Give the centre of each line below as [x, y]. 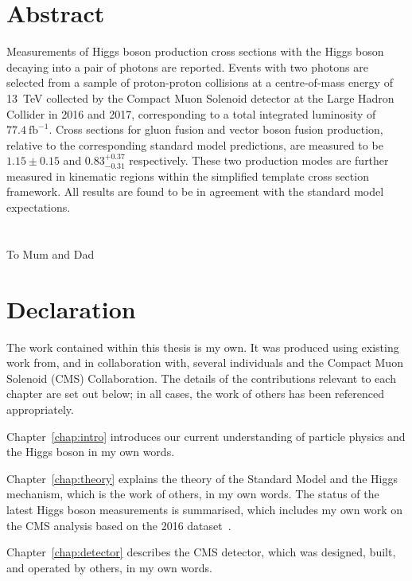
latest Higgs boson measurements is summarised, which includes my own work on [205, 509]
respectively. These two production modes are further [259, 160]
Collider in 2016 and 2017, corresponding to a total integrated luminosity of [191, 113]
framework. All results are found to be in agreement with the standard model [195, 191]
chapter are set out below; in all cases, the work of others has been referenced [196, 394]
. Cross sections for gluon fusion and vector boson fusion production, [216, 129]
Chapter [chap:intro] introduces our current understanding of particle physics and [206, 436]
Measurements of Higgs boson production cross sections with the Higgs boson [195, 51]
